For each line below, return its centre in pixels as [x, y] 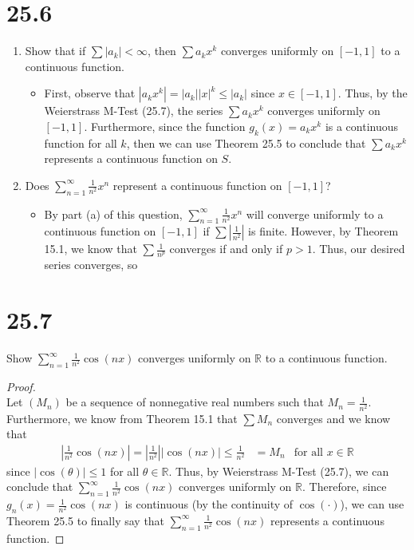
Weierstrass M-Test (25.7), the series [134, 111]
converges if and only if [226, 249]
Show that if [55, 51]
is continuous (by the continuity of [209, 504]
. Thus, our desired [359, 249]
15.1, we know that [91, 249]
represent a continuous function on [197, 185]
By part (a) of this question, [113, 214]
